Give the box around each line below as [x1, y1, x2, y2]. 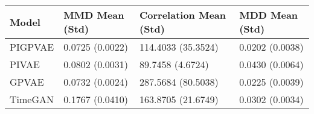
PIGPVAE [10, 40, 54, 54]
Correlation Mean [139, 8, 226, 22]
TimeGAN [10, 92, 54, 106]
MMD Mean [63, 8, 124, 22]
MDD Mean [239, 8, 298, 22]
